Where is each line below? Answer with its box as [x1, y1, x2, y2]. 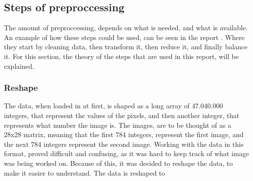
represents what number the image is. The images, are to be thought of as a [4, 120, 232, 130]
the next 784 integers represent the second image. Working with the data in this [4, 139, 244, 149]
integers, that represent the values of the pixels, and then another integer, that [4, 110, 239, 120]
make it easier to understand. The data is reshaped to [4, 167, 165, 178]
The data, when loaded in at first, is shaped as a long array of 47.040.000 [4, 101, 223, 111]
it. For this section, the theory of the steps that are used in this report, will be [4, 51, 239, 61]
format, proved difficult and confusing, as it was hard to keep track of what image [4, 148, 249, 159]
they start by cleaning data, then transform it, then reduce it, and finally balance [4, 41, 248, 52]
